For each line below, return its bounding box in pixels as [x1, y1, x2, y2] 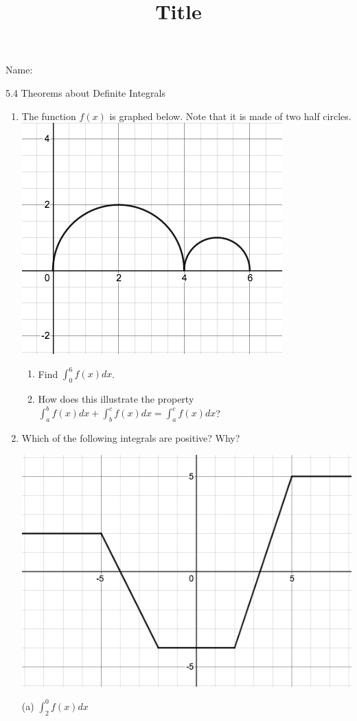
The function [21, 108, 76, 123]
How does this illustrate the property [38, 392, 194, 406]
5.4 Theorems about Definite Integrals [5, 85, 165, 99]
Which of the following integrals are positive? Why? [21, 430, 240, 445]
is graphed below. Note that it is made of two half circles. [109, 108, 352, 123]
